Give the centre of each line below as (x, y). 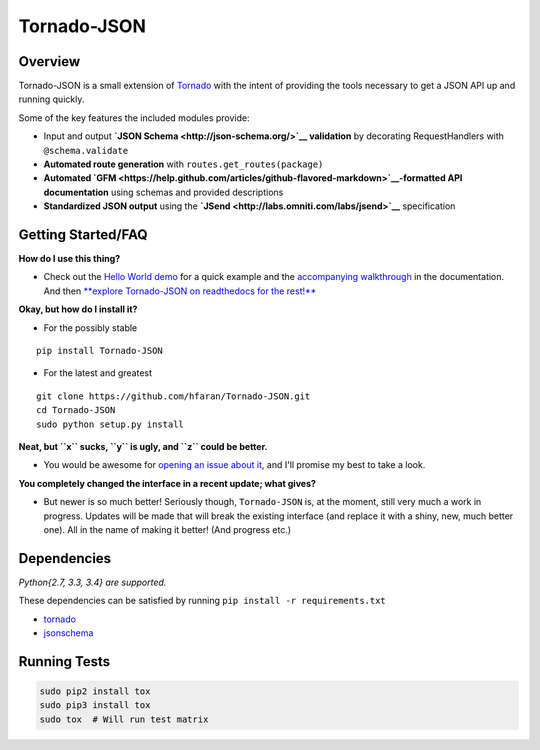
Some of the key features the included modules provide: (134, 117)
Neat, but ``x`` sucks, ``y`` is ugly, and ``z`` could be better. (143, 446)
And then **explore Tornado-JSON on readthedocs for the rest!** (180, 291)
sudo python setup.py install (110, 424)
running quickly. (51, 99)
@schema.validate (86, 150)
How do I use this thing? (69, 259)
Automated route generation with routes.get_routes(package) (183, 164)
